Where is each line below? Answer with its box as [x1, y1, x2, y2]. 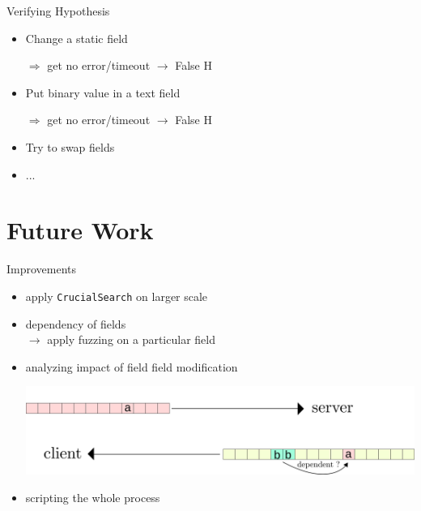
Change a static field [25, 29, 128, 46]
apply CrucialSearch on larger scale [25, 287, 208, 304]
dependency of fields [25, 315, 126, 332]
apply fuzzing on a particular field [47, 331, 215, 348]
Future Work [6, 213, 154, 247]
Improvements [6, 260, 77, 277]
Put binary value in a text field [25, 84, 181, 101]
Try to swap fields [25, 138, 115, 155]
